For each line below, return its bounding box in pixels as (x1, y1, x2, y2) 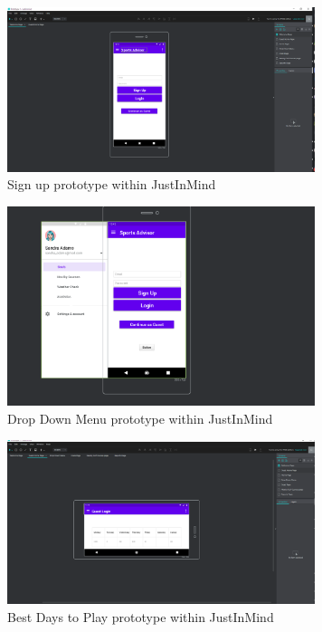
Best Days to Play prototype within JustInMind (7, 607, 274, 626)
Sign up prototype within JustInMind (7, 175, 216, 194)
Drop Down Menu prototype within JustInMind (7, 408, 273, 427)
